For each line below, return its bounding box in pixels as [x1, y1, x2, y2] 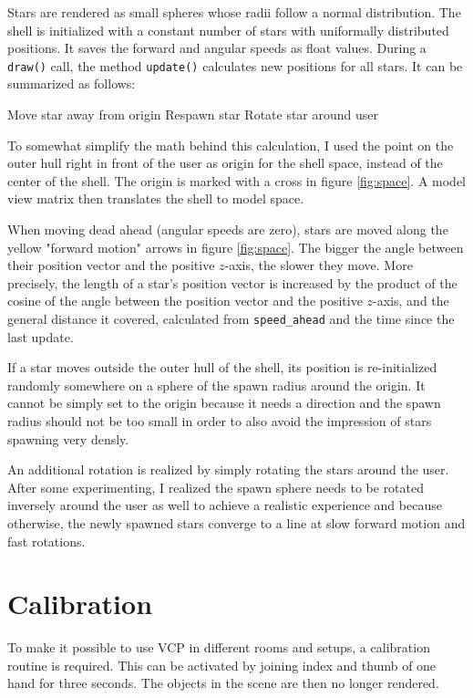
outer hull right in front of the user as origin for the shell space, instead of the [7, 153, 443, 172]
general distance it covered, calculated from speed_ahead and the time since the [7, 308, 455, 328]
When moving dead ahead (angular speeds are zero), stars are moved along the [7, 220, 448, 238]
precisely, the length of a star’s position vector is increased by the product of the [7, 273, 458, 292]
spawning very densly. [7, 429, 129, 448]
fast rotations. [7, 531, 86, 550]
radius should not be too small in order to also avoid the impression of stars [7, 412, 432, 430]
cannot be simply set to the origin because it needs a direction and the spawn [7, 393, 441, 412]
